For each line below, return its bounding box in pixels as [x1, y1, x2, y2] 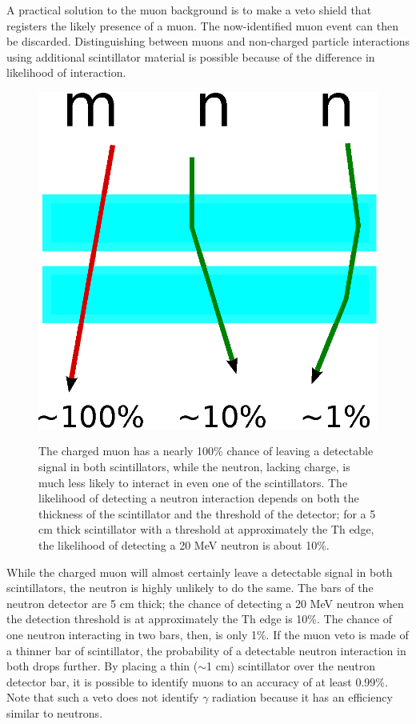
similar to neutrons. [6, 704, 103, 721]
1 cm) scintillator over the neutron [206, 658, 376, 674]
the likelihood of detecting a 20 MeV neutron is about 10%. [38, 537, 330, 553]
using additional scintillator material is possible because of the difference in [6, 48, 375, 65]
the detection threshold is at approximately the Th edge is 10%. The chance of [6, 610, 393, 627]
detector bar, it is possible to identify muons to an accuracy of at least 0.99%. [6, 673, 388, 690]
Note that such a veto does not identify [6, 689, 199, 706]
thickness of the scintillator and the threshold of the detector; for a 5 [38, 505, 376, 522]
